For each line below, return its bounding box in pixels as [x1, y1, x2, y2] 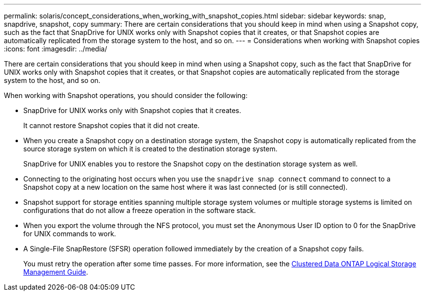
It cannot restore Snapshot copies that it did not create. [23, 121, 200, 130]
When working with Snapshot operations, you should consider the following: [4, 91, 248, 99]
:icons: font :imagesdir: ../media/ [4, 45, 107, 53]
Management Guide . [23, 268, 88, 276]
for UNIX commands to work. [23, 229, 116, 238]
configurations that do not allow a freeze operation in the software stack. [23, 206, 256, 214]
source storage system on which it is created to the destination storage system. [23, 145, 278, 153]
